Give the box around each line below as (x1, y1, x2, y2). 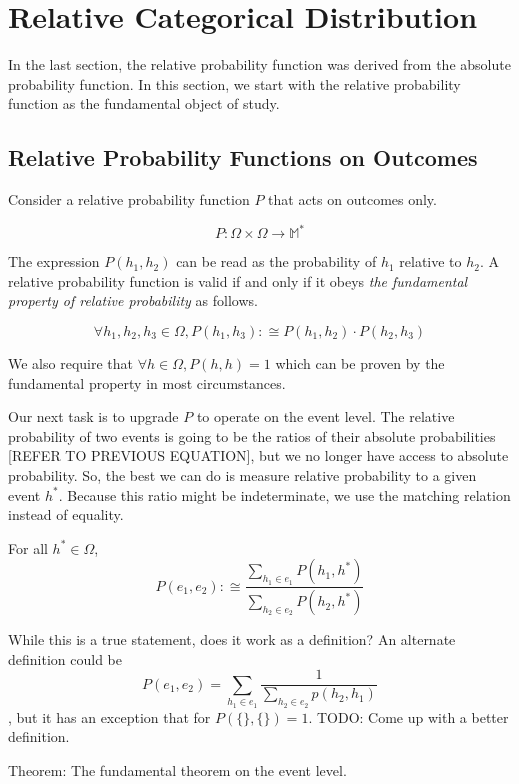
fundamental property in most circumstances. (8, 372, 286, 393)
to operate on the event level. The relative (196, 406, 455, 427)
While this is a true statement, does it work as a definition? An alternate (8, 629, 456, 650)
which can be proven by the (275, 352, 445, 373)
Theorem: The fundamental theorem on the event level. (8, 759, 347, 780)
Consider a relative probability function (8, 189, 250, 210)
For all (8, 537, 48, 558)
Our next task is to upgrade (8, 406, 179, 427)
